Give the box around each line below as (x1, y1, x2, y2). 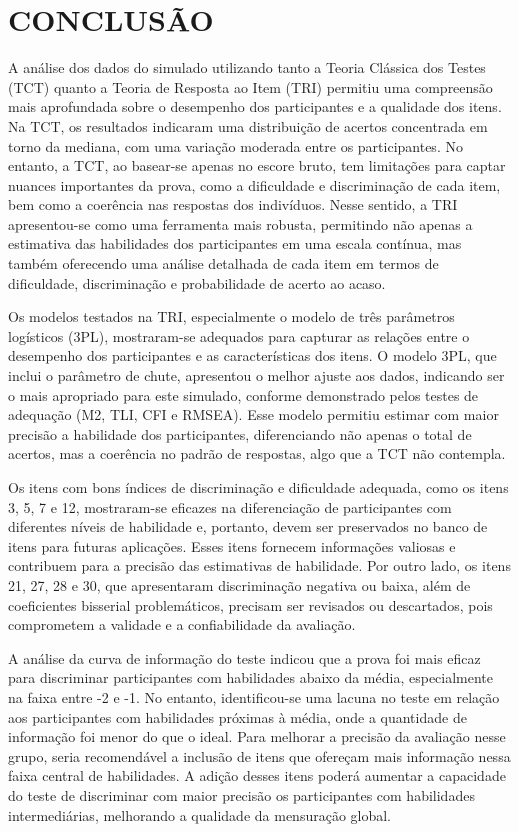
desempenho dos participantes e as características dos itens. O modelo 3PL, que (8, 345, 497, 366)
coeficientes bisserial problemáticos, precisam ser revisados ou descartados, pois (8, 594, 493, 615)
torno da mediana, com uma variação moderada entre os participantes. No (8, 135, 463, 156)
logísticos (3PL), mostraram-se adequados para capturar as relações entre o (8, 325, 470, 346)
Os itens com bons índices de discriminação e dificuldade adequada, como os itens (8, 477, 509, 497)
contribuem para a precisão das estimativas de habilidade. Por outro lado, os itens (8, 555, 511, 576)
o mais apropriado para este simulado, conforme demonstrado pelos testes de (8, 384, 479, 405)
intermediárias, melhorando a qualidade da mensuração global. (8, 804, 392, 825)
